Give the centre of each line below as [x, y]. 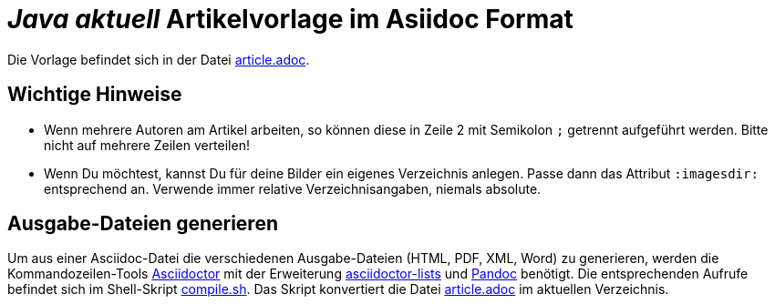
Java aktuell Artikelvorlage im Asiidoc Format [290, 19]
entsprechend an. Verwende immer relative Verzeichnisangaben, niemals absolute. [293, 188]
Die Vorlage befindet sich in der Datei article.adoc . [159, 59]
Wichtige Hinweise [95, 95]
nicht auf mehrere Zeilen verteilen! [147, 145]
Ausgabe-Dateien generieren [143, 224]
